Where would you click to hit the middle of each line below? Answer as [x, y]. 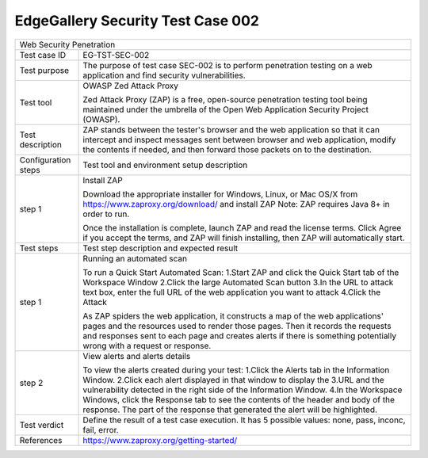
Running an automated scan [135, 258]
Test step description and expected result [160, 248]
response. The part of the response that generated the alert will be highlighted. [230, 410]
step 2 [31, 383]
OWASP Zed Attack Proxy [130, 86]
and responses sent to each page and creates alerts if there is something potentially [239, 335]
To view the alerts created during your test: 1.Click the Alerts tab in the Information [236, 370]
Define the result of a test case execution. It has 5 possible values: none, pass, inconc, [244, 420]
